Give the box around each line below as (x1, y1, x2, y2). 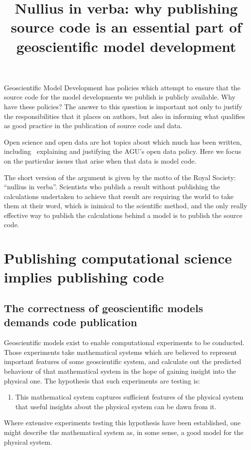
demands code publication (4, 315, 137, 330)
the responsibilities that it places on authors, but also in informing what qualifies (4, 111, 245, 121)
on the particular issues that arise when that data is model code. (4, 155, 197, 166)
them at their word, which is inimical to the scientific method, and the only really (4, 200, 248, 211)
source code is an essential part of (11, 17, 242, 37)
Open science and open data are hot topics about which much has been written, (4, 136, 242, 147)
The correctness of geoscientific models (4, 300, 203, 316)
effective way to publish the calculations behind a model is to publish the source (4, 210, 243, 220)
